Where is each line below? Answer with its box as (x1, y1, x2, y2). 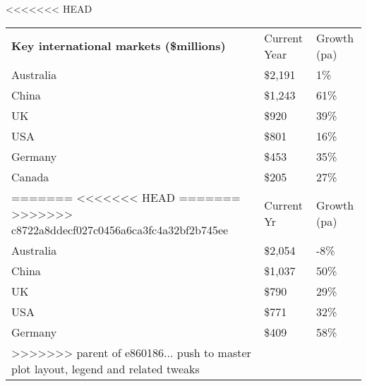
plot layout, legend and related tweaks (11, 360, 200, 377)
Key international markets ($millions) (11, 37, 226, 54)
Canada (11, 168, 49, 185)
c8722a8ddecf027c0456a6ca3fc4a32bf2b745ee (11, 221, 229, 238)
